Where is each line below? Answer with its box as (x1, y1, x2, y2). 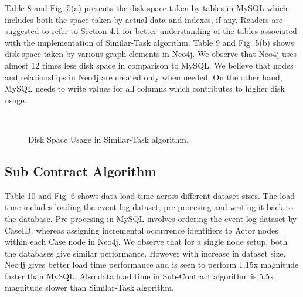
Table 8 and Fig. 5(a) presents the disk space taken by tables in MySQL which (5, 2, 288, 14)
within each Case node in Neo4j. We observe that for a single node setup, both (5, 235, 288, 248)
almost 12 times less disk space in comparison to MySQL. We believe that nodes (5, 59, 294, 71)
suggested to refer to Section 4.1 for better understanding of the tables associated (5, 25, 297, 37)
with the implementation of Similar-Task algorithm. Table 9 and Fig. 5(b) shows (5, 36, 294, 48)
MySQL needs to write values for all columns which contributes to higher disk (5, 82, 285, 95)
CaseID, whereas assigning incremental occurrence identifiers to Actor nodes (5, 224, 278, 236)
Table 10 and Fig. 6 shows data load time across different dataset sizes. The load (5, 189, 295, 201)
